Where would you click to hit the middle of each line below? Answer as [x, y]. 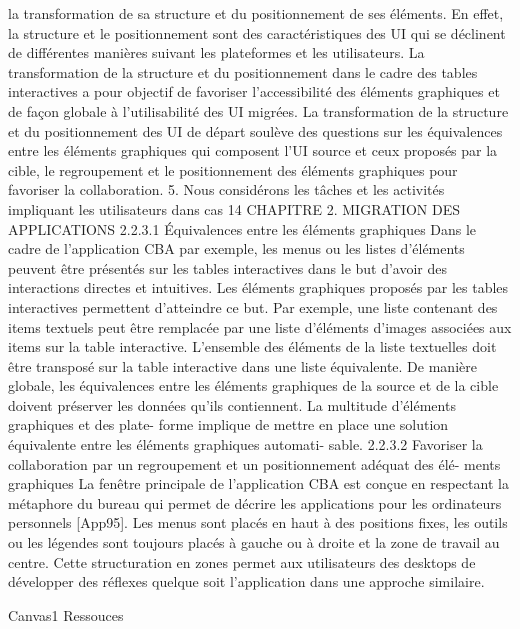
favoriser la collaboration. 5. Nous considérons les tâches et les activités [226, 189]
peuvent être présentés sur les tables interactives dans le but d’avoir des [228, 267]
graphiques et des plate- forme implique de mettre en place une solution [228, 424]
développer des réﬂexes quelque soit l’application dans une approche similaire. [246, 581]
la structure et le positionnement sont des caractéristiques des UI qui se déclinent [257, 32]
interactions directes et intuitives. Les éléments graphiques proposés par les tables [258, 287]
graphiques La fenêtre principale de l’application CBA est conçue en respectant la [258, 483]
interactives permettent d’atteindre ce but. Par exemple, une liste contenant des [253, 306]
